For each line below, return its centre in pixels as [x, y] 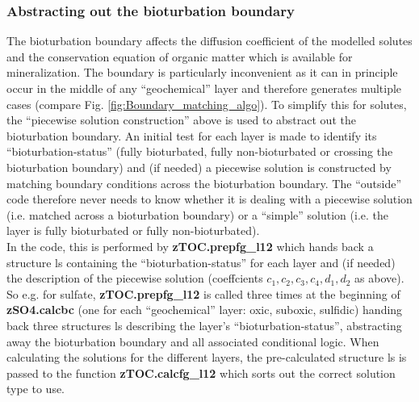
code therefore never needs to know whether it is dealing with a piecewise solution [209, 199]
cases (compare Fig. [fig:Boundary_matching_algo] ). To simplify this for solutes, [207, 104]
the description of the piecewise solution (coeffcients [135, 278]
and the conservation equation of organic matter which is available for [180, 56]
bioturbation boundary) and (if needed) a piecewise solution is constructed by [199, 167]
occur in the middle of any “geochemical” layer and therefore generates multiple [204, 88]
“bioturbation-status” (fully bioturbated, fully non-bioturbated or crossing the [200, 151]
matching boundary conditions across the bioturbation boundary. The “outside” [204, 183]
